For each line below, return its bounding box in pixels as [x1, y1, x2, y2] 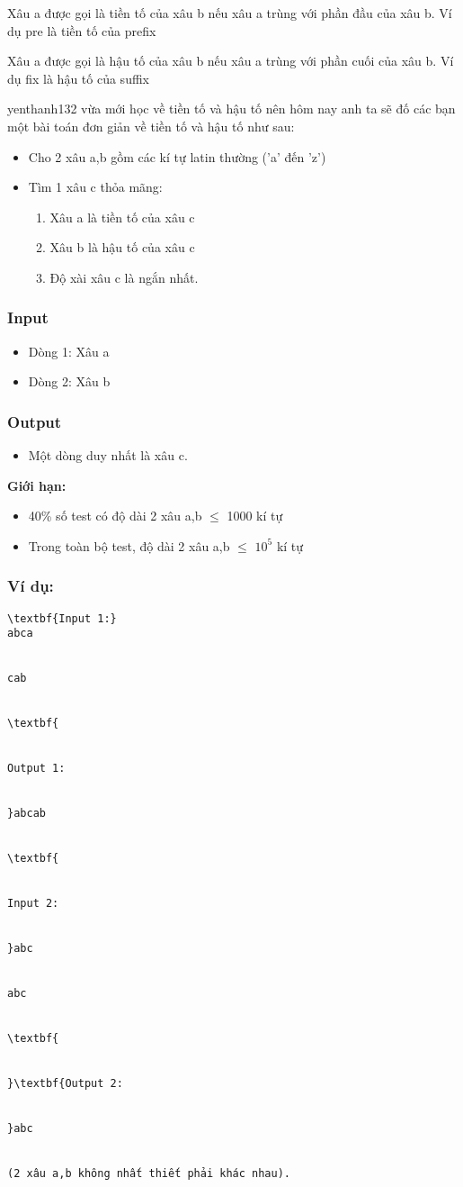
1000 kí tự [227, 506, 283, 525]
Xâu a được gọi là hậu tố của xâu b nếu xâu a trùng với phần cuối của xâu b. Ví [7, 51, 454, 70]
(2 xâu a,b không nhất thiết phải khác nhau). [7, 1167, 290, 1181]
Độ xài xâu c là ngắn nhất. [49, 267, 199, 286]
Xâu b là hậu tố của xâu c [49, 238, 195, 257]
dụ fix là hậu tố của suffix [7, 68, 149, 87]
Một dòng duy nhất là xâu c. [28, 446, 188, 465]
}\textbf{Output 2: [7, 1077, 123, 1091]
